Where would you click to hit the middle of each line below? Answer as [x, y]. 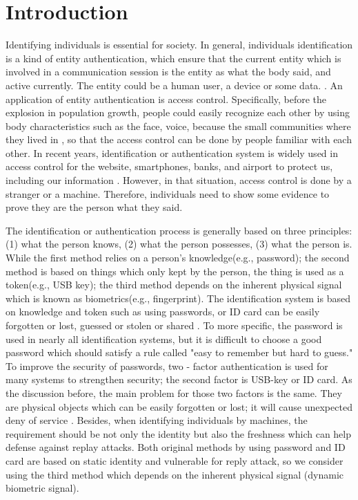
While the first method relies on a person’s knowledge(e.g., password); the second [178, 258]
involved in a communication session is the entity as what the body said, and [168, 72]
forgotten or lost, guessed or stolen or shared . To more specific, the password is [174, 325]
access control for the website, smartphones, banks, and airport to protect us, [169, 166]
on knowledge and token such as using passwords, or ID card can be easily [163, 312]
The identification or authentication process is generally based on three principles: [179, 230]
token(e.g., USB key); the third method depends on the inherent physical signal [174, 285]
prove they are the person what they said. [94, 207]
